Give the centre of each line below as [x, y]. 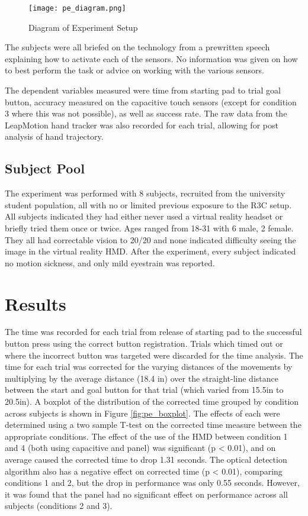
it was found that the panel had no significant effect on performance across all [146, 494]
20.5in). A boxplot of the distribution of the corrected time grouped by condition [152, 401]
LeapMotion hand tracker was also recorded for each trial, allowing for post [142, 125]
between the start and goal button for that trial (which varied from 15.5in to [144, 390]
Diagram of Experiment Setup [83, 27]
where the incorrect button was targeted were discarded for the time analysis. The [154, 355]
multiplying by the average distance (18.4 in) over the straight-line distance [142, 378]
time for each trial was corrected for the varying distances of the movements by [149, 367]
